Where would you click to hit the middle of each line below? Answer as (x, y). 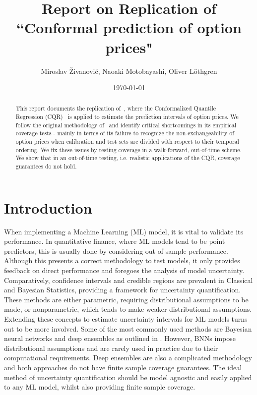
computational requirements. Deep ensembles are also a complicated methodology (128, 358)
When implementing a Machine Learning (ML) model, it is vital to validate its (124, 231)
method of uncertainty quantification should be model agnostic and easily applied (128, 377)
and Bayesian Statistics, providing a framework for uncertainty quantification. (123, 290)
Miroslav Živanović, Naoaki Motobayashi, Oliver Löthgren (129, 71)
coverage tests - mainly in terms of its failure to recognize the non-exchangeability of (125, 133)
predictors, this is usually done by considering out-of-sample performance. (116, 251)
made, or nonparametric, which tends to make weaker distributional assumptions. (128, 309)
